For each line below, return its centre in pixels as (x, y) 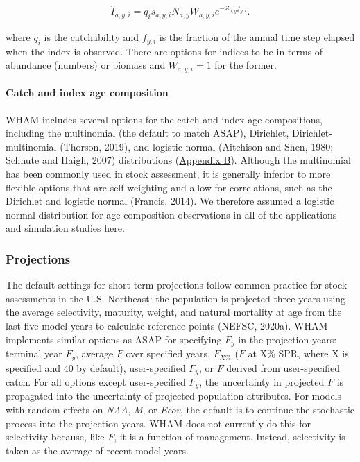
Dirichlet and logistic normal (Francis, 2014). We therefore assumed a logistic (170, 201)
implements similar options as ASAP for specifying (114, 339)
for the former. (246, 65)
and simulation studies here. (65, 228)
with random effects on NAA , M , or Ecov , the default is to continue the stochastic (180, 410)
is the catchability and (92, 37)
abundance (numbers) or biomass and (86, 65)
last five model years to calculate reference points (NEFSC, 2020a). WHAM (167, 326)
